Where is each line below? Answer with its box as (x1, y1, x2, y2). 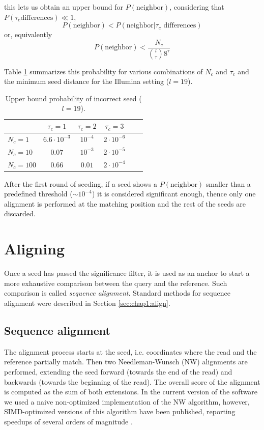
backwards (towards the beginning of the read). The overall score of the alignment (4, 376, 260, 387)
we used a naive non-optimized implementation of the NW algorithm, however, (4, 396, 250, 407)
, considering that (169, 2, 224, 12)
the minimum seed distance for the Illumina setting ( (4, 76, 169, 87)
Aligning (4, 238, 65, 259)
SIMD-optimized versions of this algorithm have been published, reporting (4, 406, 236, 417)
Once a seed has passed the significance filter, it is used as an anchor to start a (4, 268, 250, 278)
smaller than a (206, 178, 251, 189)
